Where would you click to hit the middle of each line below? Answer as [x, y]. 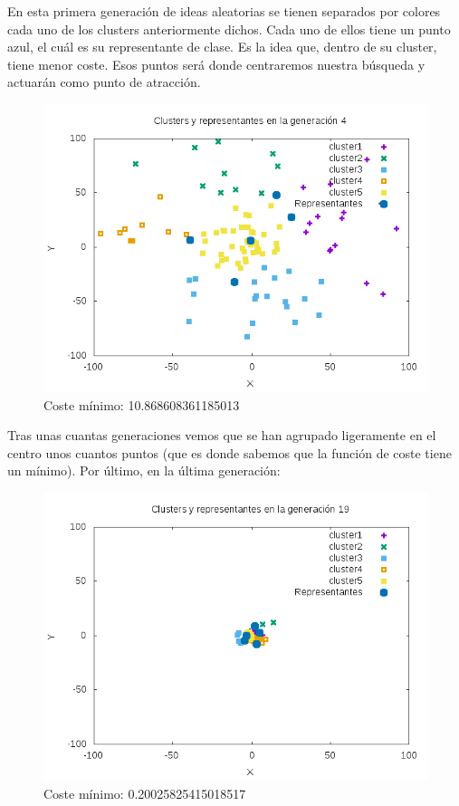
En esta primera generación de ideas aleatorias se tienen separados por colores [224, 11]
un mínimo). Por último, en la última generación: [144, 470]
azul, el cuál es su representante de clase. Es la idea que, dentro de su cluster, [222, 47]
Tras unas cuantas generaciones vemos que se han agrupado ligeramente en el [222, 435]
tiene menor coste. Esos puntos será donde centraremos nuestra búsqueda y [216, 64]
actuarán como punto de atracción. [104, 82]
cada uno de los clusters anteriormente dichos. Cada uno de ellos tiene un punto [229, 29]
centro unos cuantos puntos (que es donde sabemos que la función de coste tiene [229, 452]
